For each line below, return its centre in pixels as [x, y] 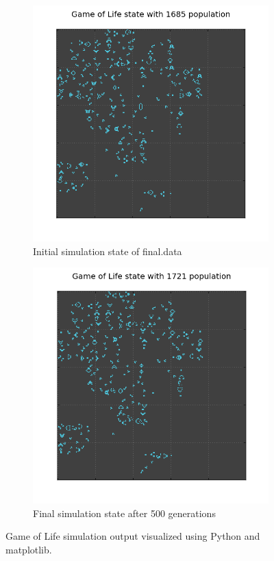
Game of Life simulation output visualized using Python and [133, 536]
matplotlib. [29, 549]
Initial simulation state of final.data [108, 251]
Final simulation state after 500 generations [124, 513]
